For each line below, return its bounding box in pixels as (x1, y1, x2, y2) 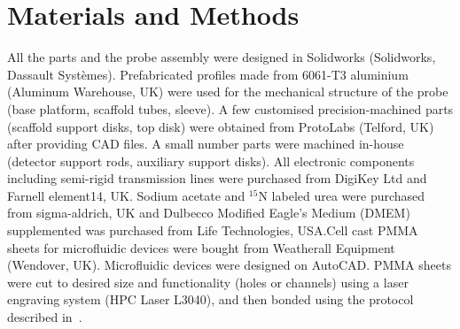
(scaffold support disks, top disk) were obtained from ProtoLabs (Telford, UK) (7, 117, 434, 135)
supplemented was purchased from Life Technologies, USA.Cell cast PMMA (7, 221, 418, 240)
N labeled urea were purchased (258, 186, 425, 204)
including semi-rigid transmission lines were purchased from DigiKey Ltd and (7, 169, 427, 187)
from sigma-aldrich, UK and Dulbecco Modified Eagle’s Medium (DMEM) (7, 203, 410, 222)
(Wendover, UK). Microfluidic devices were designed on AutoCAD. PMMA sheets (7, 256, 451, 274)
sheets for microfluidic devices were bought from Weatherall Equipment (7, 238, 395, 256)
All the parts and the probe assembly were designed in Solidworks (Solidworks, (7, 48, 436, 66)
